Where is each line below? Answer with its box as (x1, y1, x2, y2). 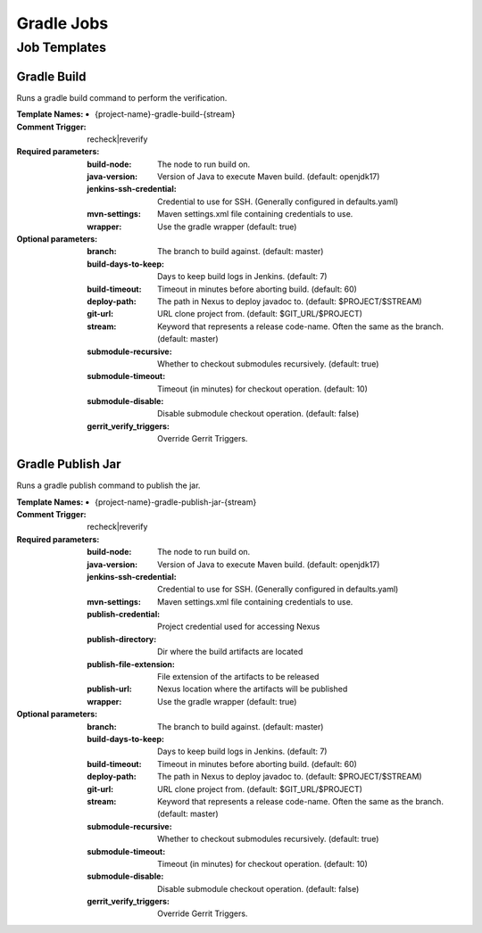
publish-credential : (87, 609, 161, 620)
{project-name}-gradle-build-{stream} (95, 109, 236, 120)
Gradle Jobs (16, 13, 109, 33)
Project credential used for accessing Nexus (157, 621, 320, 632)
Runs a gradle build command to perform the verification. (16, 92, 228, 103)
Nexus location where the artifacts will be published (157, 683, 348, 695)
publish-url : (87, 683, 133, 695)
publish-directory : (87, 633, 157, 644)
